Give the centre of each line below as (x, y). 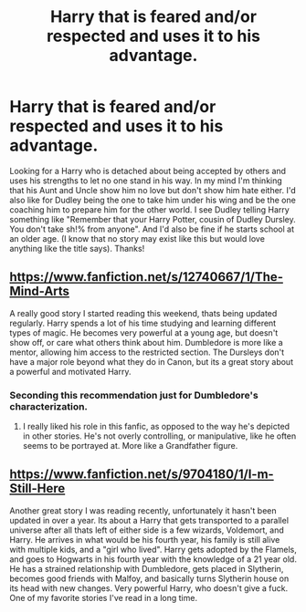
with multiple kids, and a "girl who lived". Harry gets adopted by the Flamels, (153, 549)
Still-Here (37, 488)
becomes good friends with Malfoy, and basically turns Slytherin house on (149, 578)
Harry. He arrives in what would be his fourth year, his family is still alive (145, 539)
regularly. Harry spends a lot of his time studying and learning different (143, 323)
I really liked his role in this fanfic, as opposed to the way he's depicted (156, 427)
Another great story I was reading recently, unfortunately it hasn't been (143, 510)
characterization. (49, 406)
